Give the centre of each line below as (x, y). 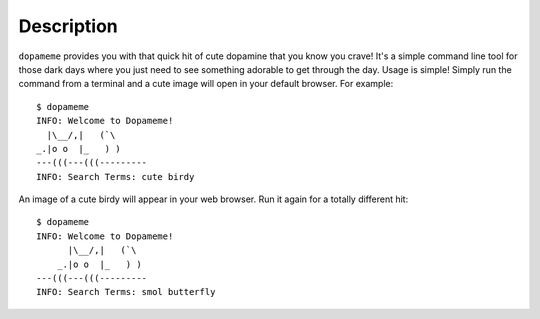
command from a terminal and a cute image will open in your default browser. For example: (206, 84)
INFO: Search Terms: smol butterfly (126, 292)
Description (68, 26)
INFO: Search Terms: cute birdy (115, 176)
